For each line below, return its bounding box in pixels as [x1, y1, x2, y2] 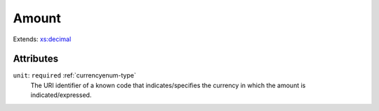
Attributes [13, 53, 59, 65]
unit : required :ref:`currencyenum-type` [13, 71, 136, 80]
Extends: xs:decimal [13, 35, 72, 43]
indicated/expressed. [30, 91, 92, 99]
